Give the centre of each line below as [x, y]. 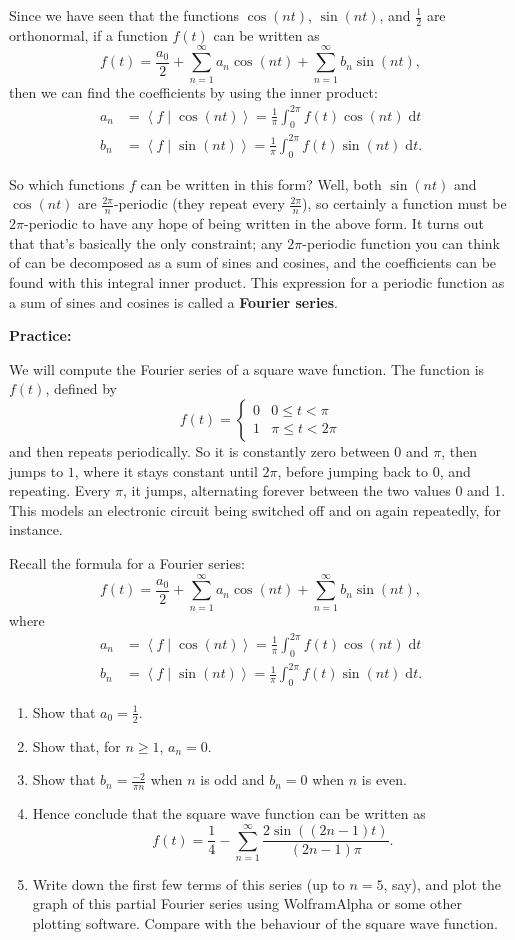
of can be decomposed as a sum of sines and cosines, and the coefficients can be [253, 262]
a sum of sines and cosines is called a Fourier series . [173, 301]
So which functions [67, 183]
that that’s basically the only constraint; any [146, 242]
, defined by [81, 388]
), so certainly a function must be [404, 203]
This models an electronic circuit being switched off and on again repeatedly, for [255, 509]
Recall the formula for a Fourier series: [127, 562]
